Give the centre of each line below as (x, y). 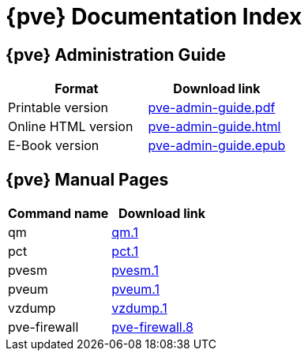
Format (77, 89)
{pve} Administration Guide (116, 54)
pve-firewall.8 (152, 327)
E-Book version (54, 146)
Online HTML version (71, 127)
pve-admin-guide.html (214, 127)
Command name (58, 214)
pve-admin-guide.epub (217, 146)
